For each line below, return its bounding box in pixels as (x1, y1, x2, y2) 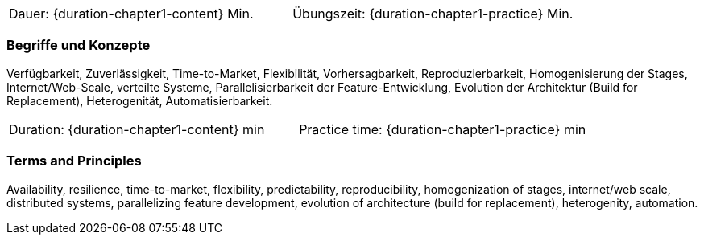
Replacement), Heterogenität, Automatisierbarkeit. (6, 93, 273, 108)
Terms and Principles (6, 153, 142, 170)
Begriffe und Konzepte (6, 37, 151, 54)
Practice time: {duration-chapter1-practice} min (299, 120, 586, 137)
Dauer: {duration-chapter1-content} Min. (9, 6, 254, 22)
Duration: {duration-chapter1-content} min (9, 120, 265, 137)
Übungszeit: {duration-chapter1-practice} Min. (292, 6, 574, 22)
